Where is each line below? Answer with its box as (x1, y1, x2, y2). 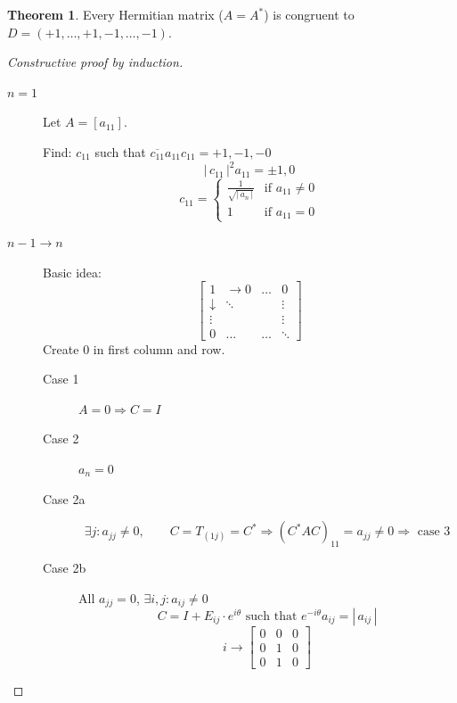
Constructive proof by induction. (7, 53, 184, 71)
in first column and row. (93, 339, 225, 358)
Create (43, 339, 79, 358)
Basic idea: (43, 262, 102, 281)
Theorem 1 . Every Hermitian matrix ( (7, 5, 224, 23)
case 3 (417, 525, 451, 539)
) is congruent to (264, 5, 355, 23)
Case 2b (43, 558, 86, 576)
